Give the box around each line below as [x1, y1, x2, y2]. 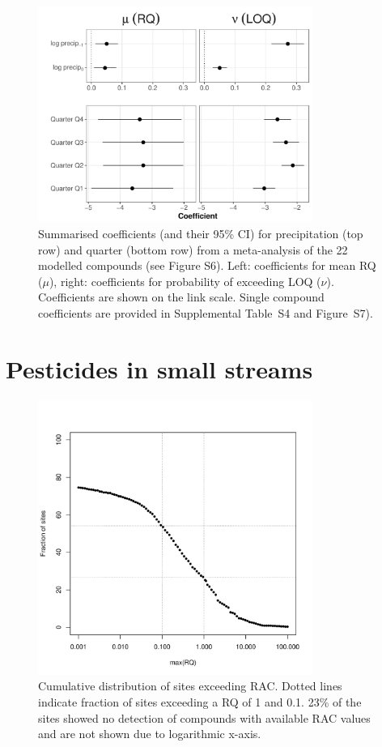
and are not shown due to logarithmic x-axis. [38, 725, 261, 742]
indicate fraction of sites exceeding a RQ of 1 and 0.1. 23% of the [38, 693, 362, 710]
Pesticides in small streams [6, 352, 313, 385]
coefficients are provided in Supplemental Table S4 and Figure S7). [38, 304, 373, 321]
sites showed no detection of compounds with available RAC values [38, 709, 371, 726]
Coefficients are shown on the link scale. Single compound [38, 288, 325, 305]
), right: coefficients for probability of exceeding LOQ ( [49, 272, 321, 289]
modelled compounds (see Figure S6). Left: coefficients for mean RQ [38, 257, 376, 274]
